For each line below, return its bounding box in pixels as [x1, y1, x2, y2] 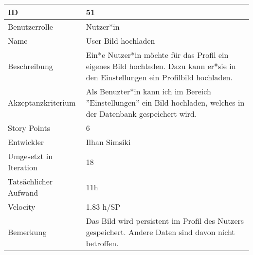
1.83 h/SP [86, 201, 121, 212]
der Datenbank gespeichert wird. [86, 108, 197, 119]
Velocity [8, 201, 36, 212]
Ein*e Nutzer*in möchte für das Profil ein [86, 49, 229, 60]
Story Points [8, 122, 51, 133]
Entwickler [8, 136, 44, 147]
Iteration [8, 162, 37, 173]
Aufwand [8, 187, 38, 198]
